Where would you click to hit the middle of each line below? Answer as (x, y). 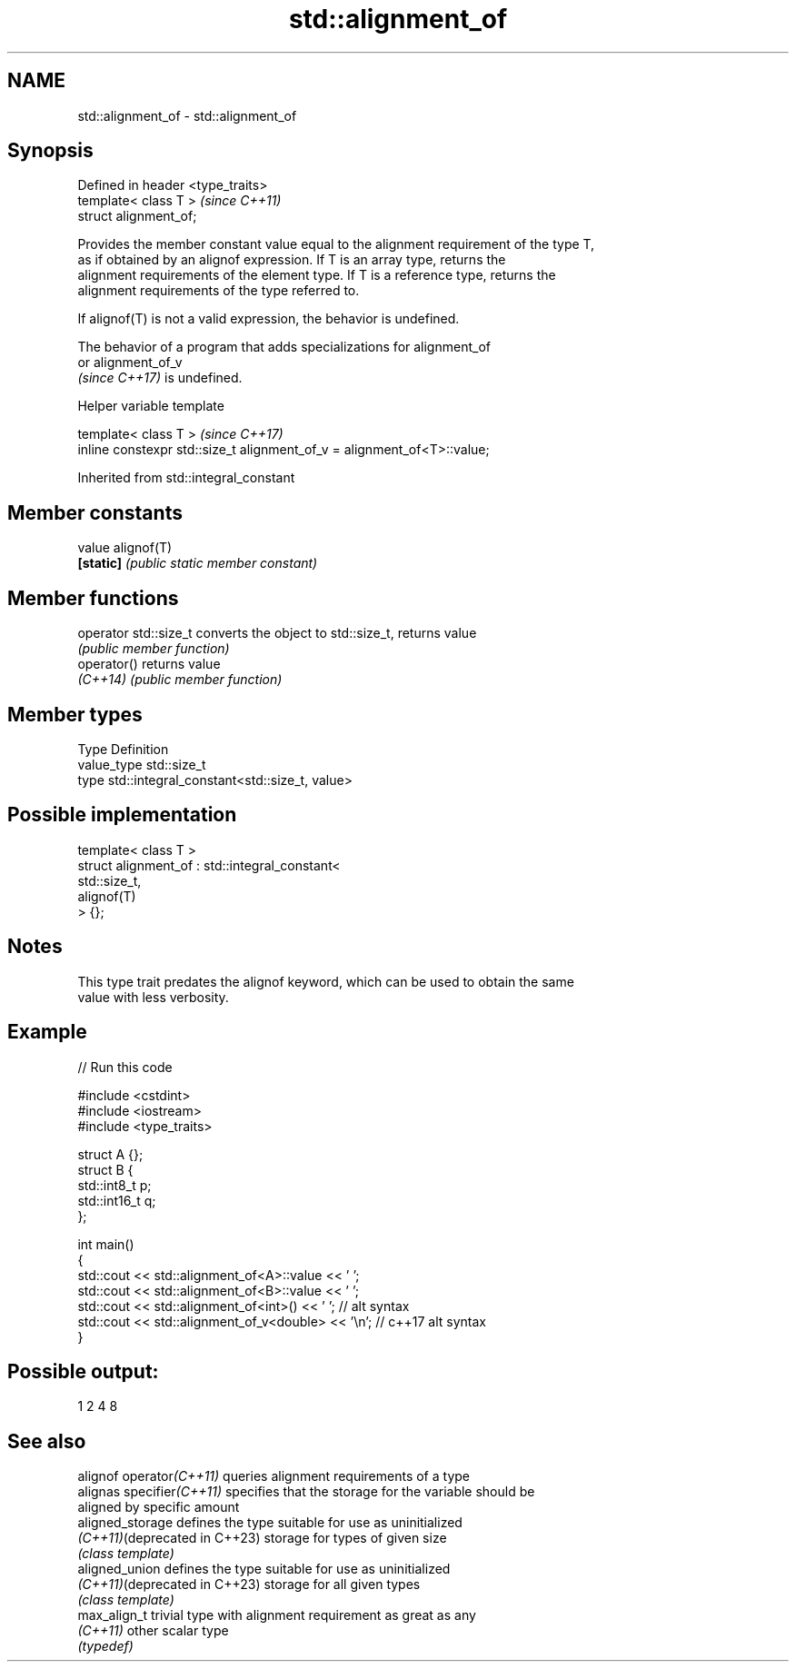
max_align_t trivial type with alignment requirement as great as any (277, 1615)
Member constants (95, 512)
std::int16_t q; (117, 1200)
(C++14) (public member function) (180, 680)
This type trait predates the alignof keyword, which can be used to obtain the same (326, 981)
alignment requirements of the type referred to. (219, 291)
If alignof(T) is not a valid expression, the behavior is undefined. (269, 319)
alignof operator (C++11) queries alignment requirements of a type (274, 1476)
